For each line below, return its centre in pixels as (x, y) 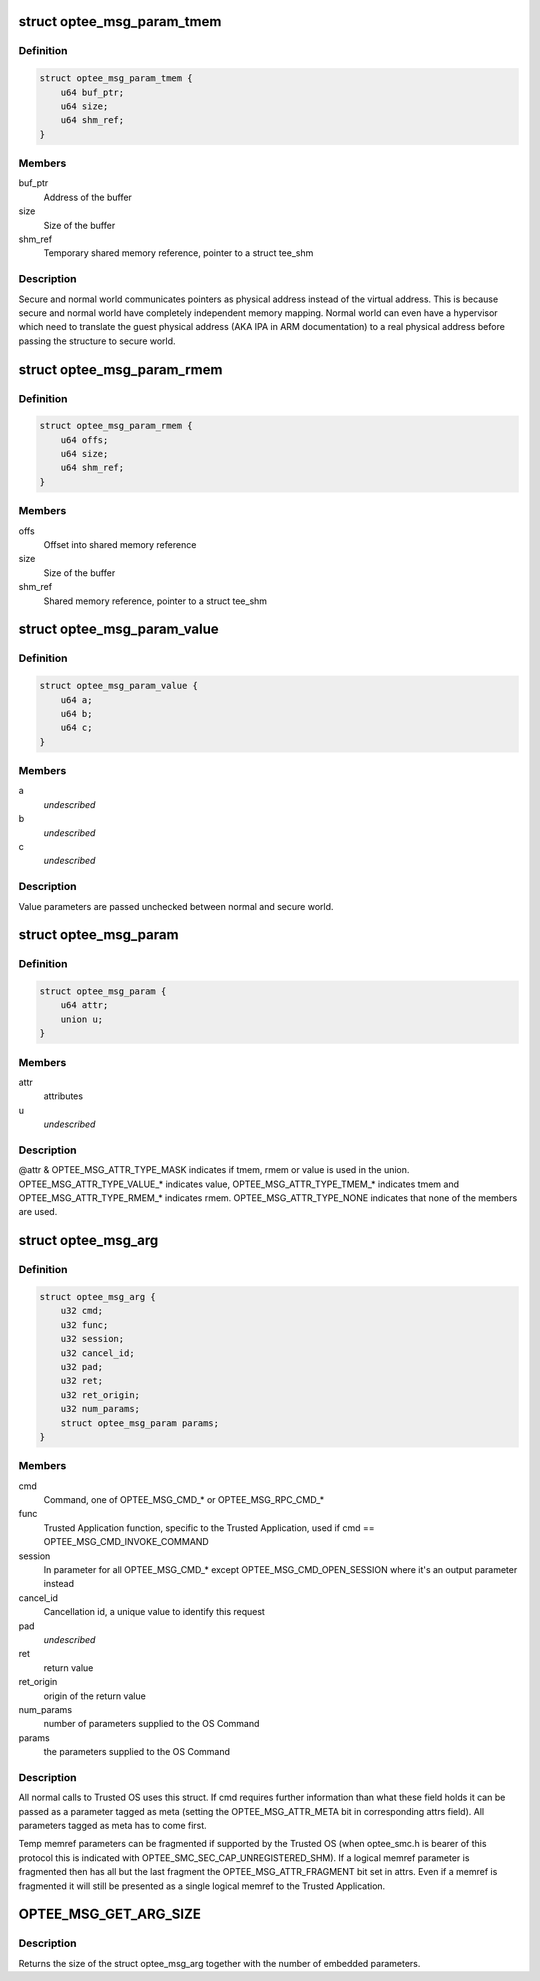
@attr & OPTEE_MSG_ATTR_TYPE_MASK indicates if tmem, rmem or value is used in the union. (214, 1170)
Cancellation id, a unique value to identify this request (154, 1612)
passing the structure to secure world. (97, 341)
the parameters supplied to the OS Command (136, 1752)
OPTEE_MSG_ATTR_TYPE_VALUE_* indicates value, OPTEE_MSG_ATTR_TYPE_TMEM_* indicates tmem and (239, 1184)
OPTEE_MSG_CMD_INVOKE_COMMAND (126, 1542)
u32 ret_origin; (100, 1394)
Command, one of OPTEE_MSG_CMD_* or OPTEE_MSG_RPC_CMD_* (184, 1500)
